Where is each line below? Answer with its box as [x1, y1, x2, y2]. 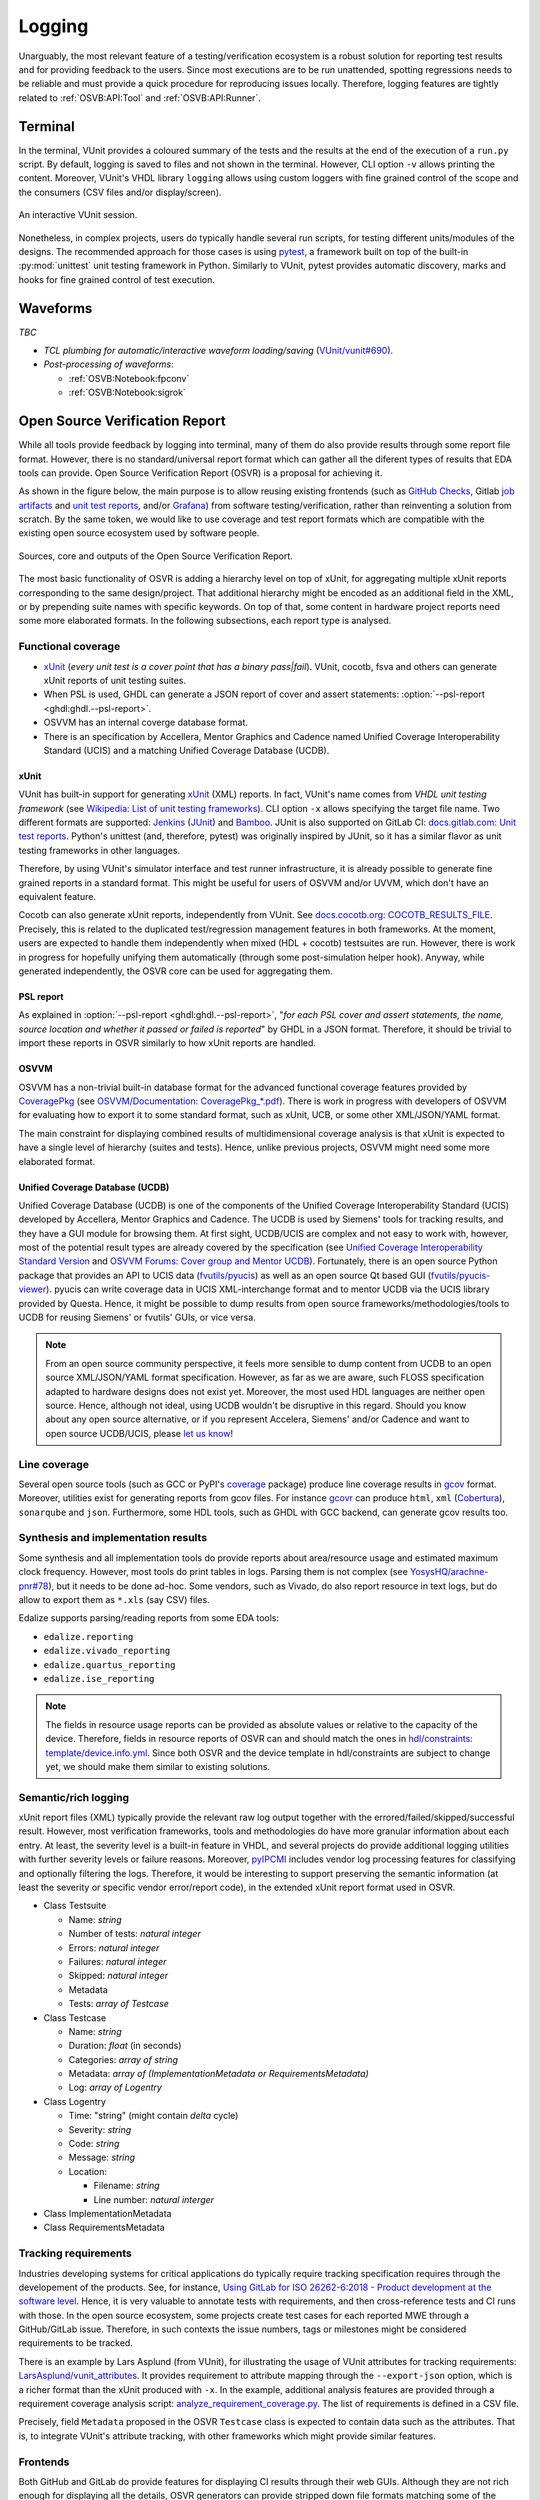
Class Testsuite [43, 1900, 107, 1912]
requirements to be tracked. [18, 2337, 134, 2349]
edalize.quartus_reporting [43, 1659, 176, 1670]
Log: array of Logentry [68, 2081, 162, 2094]
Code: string [68, 2138, 120, 2150]
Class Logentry [43, 2095, 107, 2107]
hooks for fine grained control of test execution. [18, 273, 215, 285]
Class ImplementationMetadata [43, 2207, 172, 2219]
